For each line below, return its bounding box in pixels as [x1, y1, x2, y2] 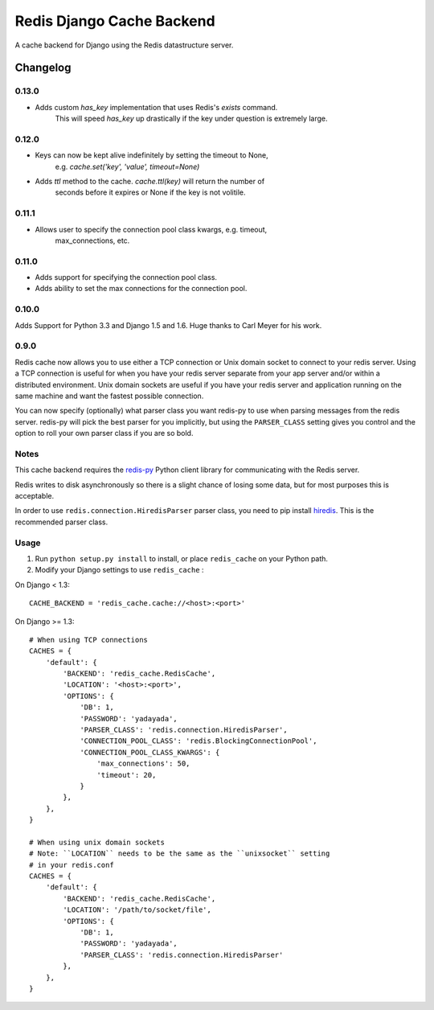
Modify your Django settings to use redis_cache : [35, 565, 204, 575]
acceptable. [14, 491, 55, 501]
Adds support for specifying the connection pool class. [35, 273, 217, 282]
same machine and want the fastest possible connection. [14, 391, 204, 400]
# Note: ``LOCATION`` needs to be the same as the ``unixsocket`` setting [29, 849, 330, 858]
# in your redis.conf [29, 860, 114, 869]
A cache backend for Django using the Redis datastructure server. [14, 40, 234, 50]
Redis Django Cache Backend [14, 12, 216, 30]
